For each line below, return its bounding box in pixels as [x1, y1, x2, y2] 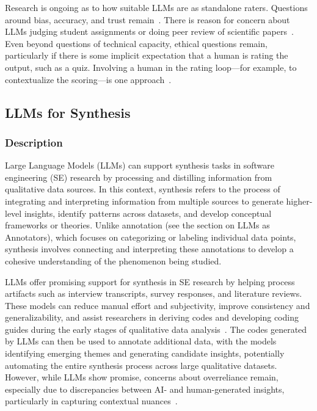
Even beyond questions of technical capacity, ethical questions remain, [5, 37, 268, 49]
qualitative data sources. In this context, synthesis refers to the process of [5, 183, 280, 195]
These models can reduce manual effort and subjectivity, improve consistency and [5, 299, 310, 311]
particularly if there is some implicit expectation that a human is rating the [5, 49, 288, 62]
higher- [286, 194, 313, 207]
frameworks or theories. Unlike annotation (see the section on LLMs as [5, 219, 270, 231]
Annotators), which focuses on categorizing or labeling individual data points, [5, 230, 296, 243]
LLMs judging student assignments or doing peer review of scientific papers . [5, 25, 294, 38]
